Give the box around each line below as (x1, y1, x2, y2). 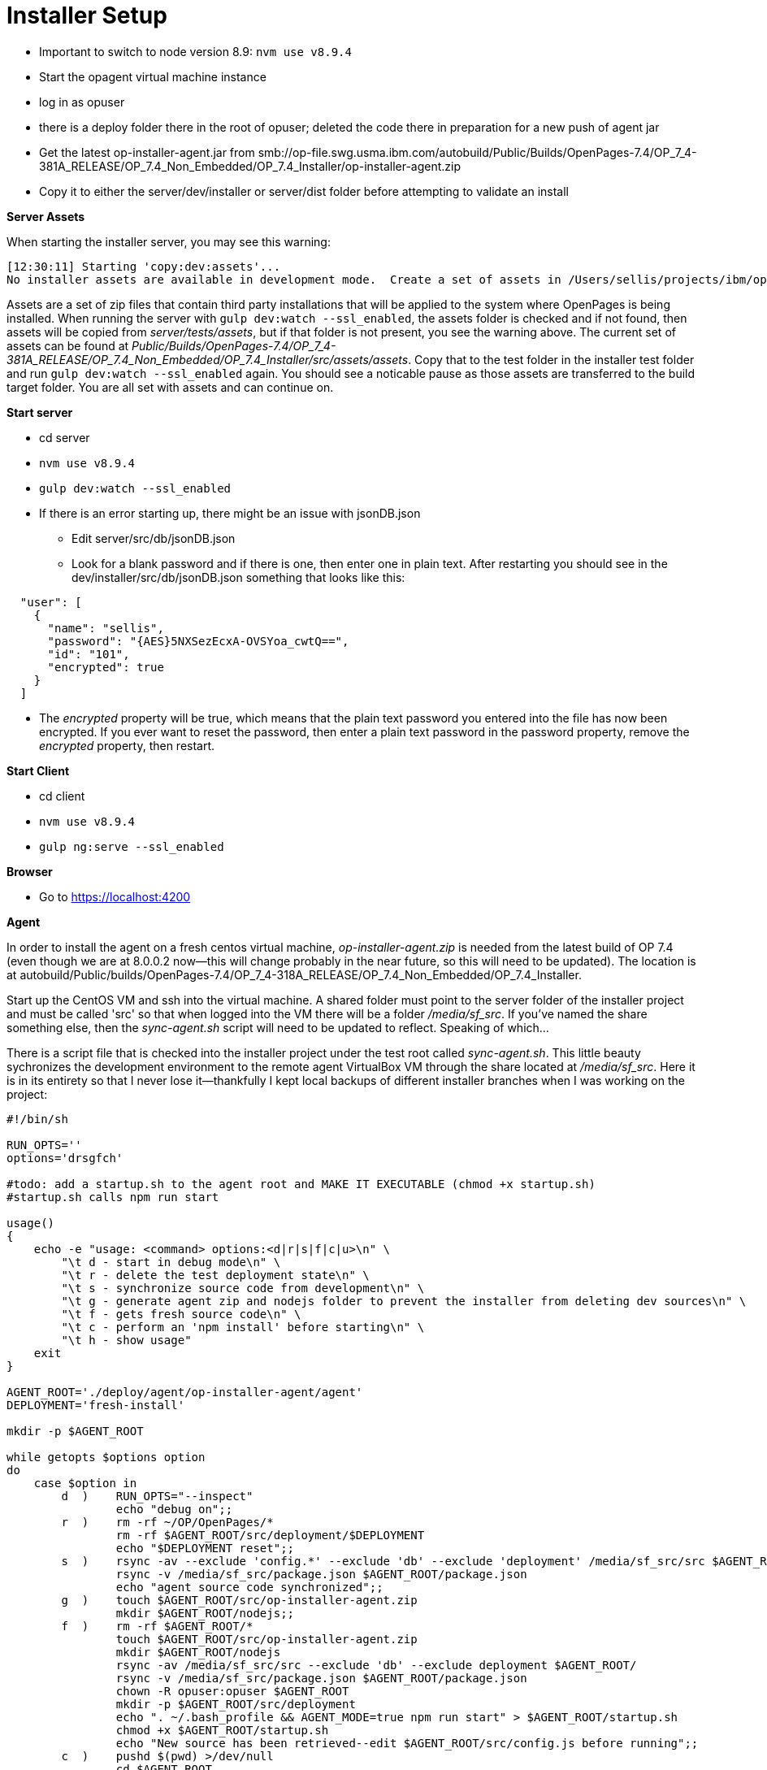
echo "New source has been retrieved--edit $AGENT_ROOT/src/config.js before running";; (115, 1736, 699, 1750)
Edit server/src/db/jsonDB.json (71, 531, 236, 545)
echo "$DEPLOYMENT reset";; (115, 1541, 295, 1555)
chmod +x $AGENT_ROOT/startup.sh (115, 1723, 329, 1737)
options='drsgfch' (6, 1151, 123, 1165)
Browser (6, 864, 53, 878)
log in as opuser (39, 94, 125, 109)
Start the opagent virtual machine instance (39, 69, 266, 84)
